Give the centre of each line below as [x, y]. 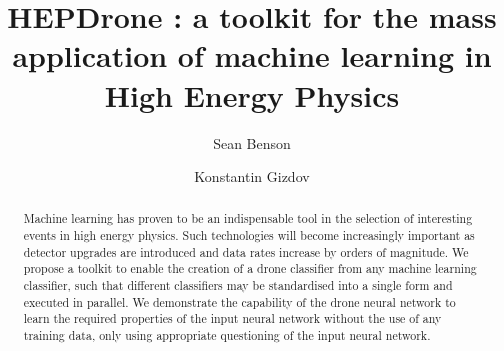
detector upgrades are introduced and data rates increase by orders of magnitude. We [246, 251]
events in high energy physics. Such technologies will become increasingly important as [249, 235]
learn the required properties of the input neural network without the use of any [232, 318]
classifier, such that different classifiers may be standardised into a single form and [238, 285]
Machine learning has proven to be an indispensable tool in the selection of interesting [248, 218]
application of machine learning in [252, 55]
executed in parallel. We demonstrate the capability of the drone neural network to [239, 301]
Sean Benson [252, 142]
